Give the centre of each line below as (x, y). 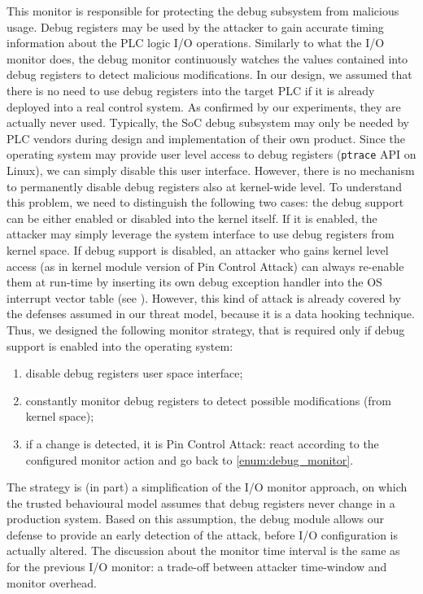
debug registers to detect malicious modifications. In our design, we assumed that (209, 74)
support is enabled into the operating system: (120, 345)
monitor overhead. (52, 582)
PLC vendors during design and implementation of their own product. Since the (206, 138)
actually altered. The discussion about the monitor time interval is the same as (203, 550)
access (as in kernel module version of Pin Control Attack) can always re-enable (205, 266)
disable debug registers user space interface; (134, 373)
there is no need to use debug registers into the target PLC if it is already (191, 90)
